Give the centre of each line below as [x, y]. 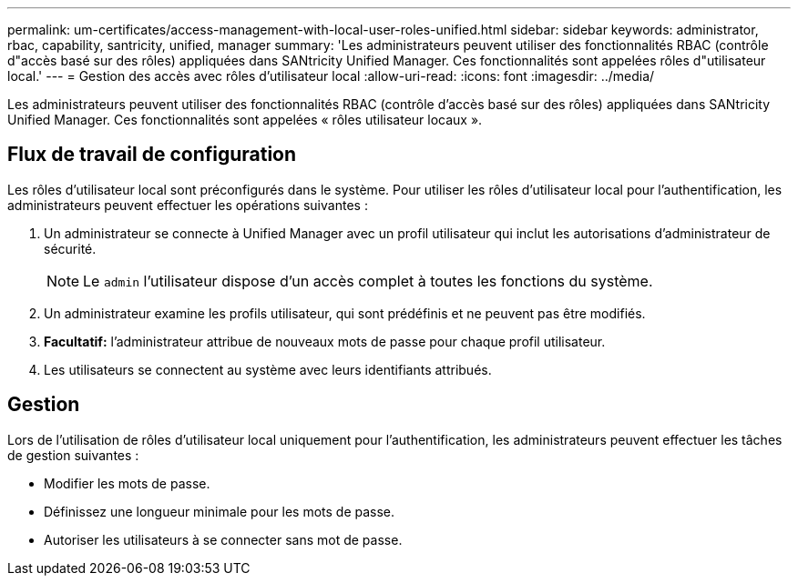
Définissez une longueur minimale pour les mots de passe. [220, 511]
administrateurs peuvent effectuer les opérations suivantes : [188, 205]
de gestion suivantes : [73, 455]
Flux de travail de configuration [152, 155]
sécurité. [70, 248]
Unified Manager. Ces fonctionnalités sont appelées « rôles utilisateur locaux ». [245, 120]
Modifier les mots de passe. [127, 483]
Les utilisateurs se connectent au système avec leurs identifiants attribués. [268, 369]
